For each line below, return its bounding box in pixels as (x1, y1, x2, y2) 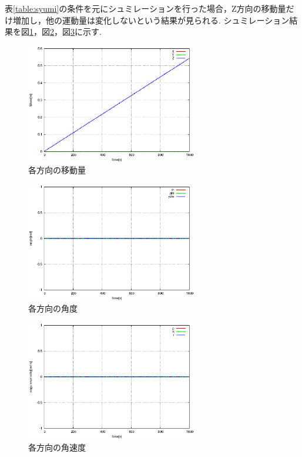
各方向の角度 (28, 302, 78, 314)
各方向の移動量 (28, 164, 86, 176)
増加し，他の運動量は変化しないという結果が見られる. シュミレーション (12, 14, 290, 26)
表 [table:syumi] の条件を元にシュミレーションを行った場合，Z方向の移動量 (5, 2, 286, 14)
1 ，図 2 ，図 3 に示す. (29, 25, 102, 38)
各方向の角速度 (28, 441, 86, 453)
